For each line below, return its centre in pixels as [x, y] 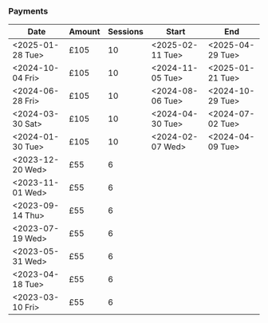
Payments [28, 11]
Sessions [125, 32]
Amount [85, 32]
